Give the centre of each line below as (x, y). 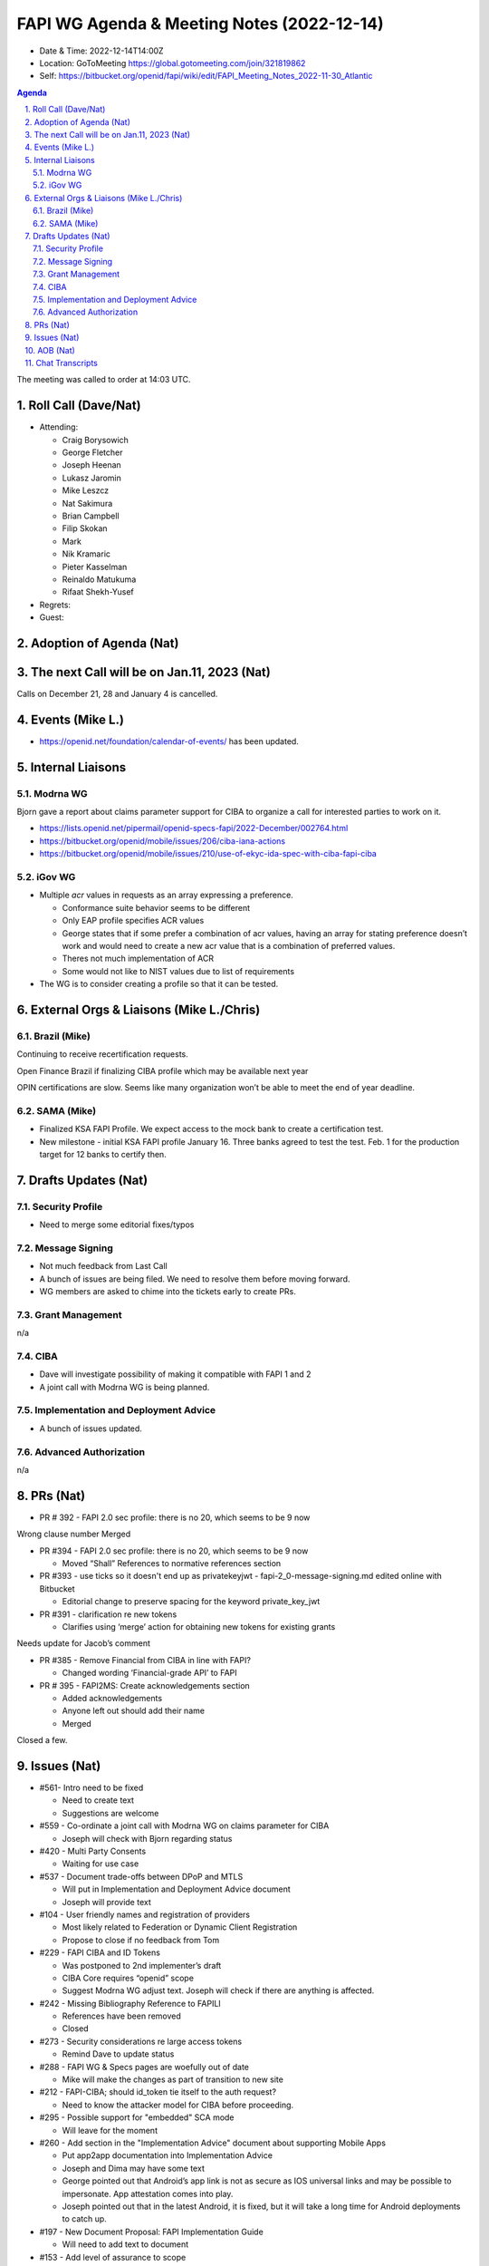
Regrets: (55, 605)
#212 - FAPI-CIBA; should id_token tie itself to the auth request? (158, 2092)
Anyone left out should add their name (134, 1711)
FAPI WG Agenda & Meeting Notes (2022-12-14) (200, 24)
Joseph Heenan (91, 465)
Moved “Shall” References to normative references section (172, 1564)
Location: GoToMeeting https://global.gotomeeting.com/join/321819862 (173, 63)
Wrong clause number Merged (74, 1534)
